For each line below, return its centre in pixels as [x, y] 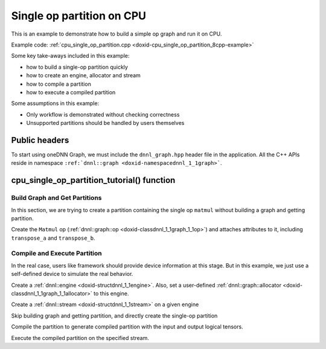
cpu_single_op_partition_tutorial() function [93, 180]
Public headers [40, 140]
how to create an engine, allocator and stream [84, 75]
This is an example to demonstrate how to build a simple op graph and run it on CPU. [117, 34]
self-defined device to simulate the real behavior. [72, 274]
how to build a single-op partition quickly [77, 67]
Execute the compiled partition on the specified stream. [80, 338]
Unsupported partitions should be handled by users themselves [105, 123]
